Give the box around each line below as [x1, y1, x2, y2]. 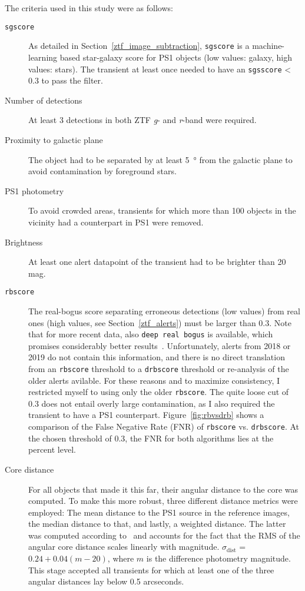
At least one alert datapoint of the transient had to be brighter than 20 [28, 255, 286, 268]
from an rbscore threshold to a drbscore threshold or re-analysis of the [28, 362, 289, 374]
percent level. [28, 443, 76, 456]
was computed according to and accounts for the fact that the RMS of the [28, 529, 300, 541]
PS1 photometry [5, 184, 64, 197]
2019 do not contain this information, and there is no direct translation [28, 351, 285, 363]
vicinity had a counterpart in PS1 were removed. [28, 215, 204, 228]
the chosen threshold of [28, 431, 112, 444]
